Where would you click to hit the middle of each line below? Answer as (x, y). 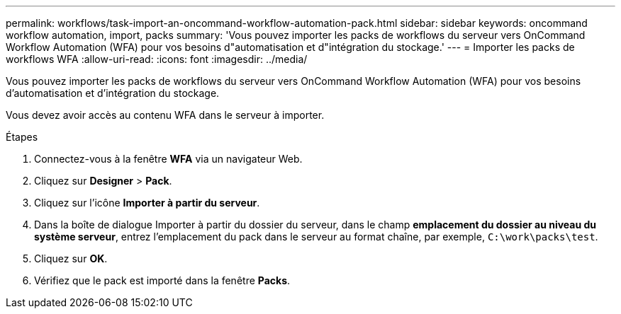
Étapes (22, 137)
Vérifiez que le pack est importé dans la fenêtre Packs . (162, 280)
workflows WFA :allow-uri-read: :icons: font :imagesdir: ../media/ (157, 59)
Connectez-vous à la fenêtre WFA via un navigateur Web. (168, 159)
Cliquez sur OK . (71, 258)
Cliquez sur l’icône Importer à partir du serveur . (147, 203)
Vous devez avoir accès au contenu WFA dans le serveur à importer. (165, 115)
